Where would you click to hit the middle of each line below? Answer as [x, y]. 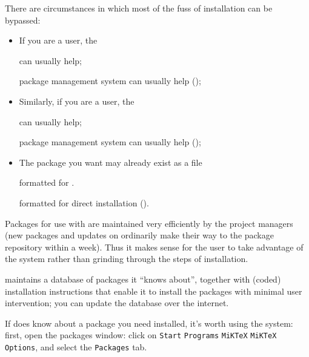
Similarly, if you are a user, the [77, 101]
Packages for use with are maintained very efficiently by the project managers [149, 223]
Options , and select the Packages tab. [76, 346]
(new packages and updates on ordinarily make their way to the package [139, 235]
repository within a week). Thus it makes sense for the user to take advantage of [154, 247]
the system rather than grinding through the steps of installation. [127, 259]
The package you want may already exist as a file [111, 162]
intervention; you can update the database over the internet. [117, 303]
